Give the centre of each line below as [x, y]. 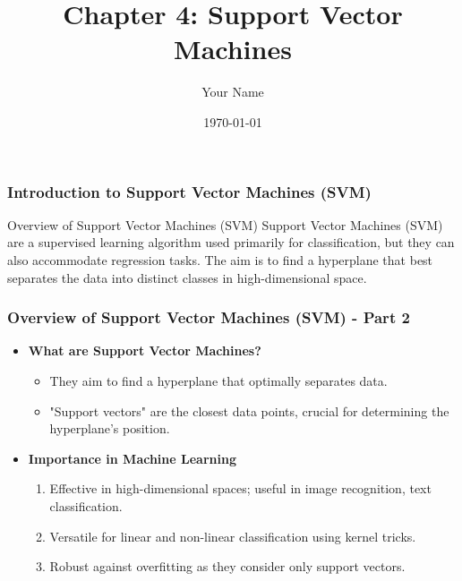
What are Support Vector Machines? [145, 350]
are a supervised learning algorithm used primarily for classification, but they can [231, 242]
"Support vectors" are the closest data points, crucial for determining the [249, 410]
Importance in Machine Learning [132, 458]
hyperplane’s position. [110, 428]
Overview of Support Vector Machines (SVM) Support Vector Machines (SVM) [225, 224]
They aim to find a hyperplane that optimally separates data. [218, 380]
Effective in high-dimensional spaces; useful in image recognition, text [240, 488]
